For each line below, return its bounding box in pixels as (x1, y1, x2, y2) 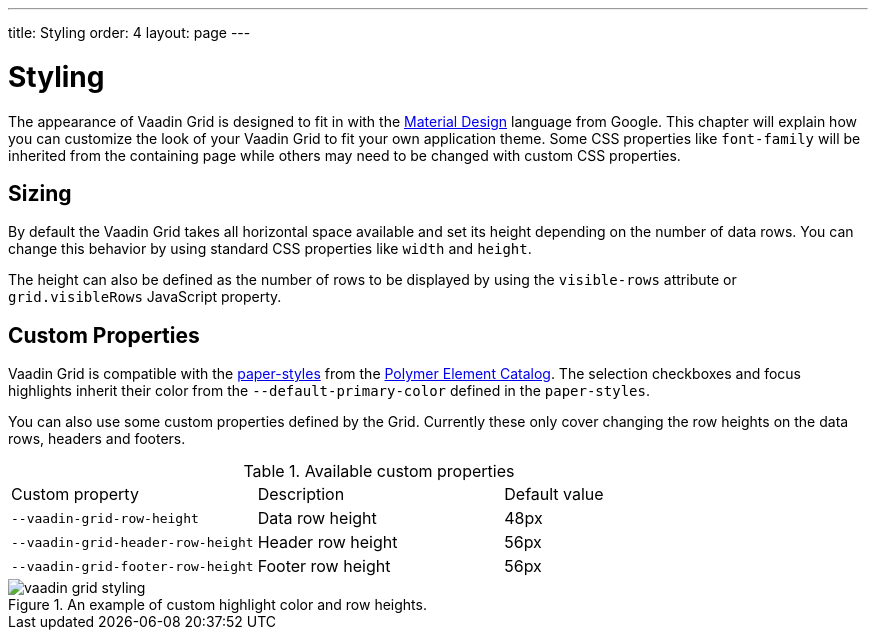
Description (257, 484, 345, 505)
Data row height (257, 508, 377, 529)
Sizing (8, 180, 72, 206)
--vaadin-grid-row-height (11, 510, 199, 526)
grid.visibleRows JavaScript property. (8, 288, 282, 306)
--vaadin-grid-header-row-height (11, 534, 254, 550)
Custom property (11, 484, 139, 505)
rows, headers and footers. (8, 430, 186, 448)
